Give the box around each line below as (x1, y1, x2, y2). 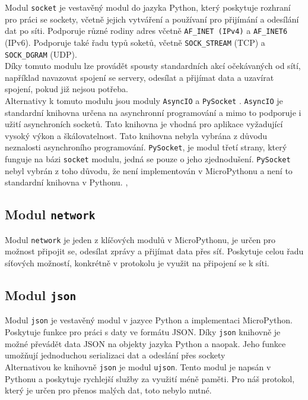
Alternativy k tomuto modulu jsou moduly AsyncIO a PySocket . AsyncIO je (5, 95, 283, 106)
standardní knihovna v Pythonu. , (5, 176, 128, 188)
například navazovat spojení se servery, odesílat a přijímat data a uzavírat (5, 71, 274, 83)
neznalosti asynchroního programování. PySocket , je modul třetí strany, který (5, 141, 287, 153)
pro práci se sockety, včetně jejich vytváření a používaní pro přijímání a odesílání (5, 12, 299, 25)
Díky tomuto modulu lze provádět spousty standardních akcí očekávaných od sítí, (5, 59, 301, 72)
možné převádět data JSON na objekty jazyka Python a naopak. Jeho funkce (5, 337, 286, 349)
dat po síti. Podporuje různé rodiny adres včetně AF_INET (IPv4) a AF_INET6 (5, 24, 288, 37)
